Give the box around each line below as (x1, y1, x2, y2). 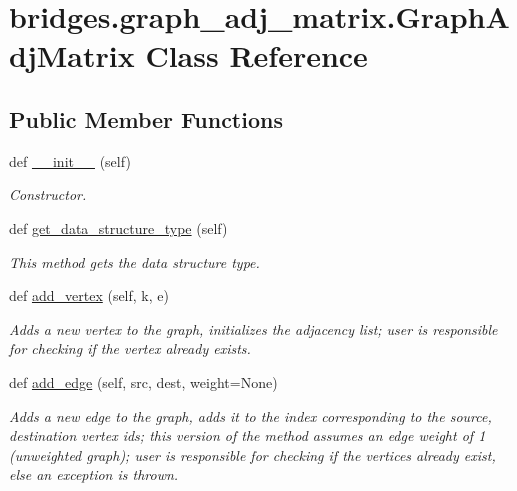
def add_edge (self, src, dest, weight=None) (9, 371, 278, 392)
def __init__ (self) (9, 150, 131, 171)
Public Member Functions (9, 103, 283, 134)
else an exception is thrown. (9, 464, 179, 485)
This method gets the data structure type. (9, 251, 260, 272)
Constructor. (9, 184, 87, 205)
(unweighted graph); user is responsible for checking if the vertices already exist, (9, 444, 496, 465)
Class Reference (145, 35, 368, 76)
